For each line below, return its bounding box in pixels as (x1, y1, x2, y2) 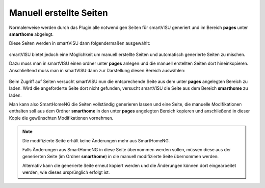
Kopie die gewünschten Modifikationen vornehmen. (9, 115, 114, 121)
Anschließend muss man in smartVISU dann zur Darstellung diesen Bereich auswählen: (9, 67, 185, 73)
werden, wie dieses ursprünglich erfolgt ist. (22, 169, 110, 175)
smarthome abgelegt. (9, 31, 54, 37)
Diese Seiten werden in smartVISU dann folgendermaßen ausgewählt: (9, 40, 151, 46)
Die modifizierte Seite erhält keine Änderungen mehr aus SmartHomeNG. (22, 137, 170, 143)
